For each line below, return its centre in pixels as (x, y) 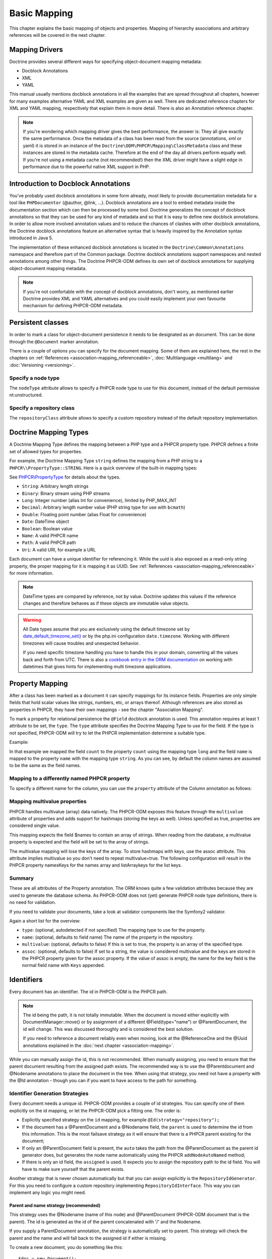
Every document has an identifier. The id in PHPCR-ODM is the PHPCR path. (88, 992)
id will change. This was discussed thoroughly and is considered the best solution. (108, 1029)
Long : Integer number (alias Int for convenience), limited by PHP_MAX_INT (99, 501)
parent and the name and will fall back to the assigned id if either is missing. (88, 1238)
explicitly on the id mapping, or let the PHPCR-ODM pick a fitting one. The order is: (95, 1110)
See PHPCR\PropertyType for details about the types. (65, 477)
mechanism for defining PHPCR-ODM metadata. (73, 306)
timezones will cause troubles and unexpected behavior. (81, 643)
